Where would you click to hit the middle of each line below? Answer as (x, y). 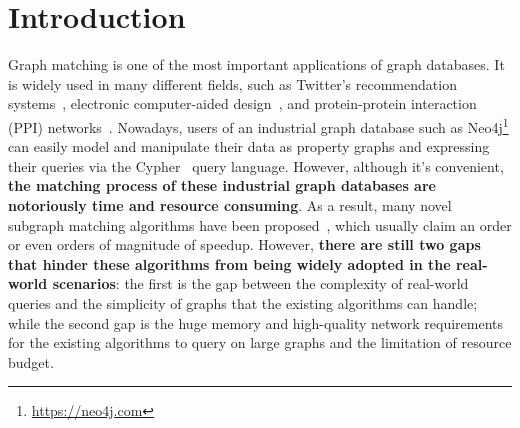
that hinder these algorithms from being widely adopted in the (229, 263)
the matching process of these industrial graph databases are (222, 185)
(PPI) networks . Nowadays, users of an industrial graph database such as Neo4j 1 (258, 125)
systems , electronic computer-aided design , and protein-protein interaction (242, 103)
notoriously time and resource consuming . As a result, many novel (230, 204)
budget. (31, 361)
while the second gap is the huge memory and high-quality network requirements (256, 322)
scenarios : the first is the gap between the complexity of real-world (260, 283)
